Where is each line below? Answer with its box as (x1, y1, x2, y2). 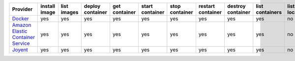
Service (12, 40, 30, 46)
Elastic (12, 28, 28, 34)
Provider (12, 6, 33, 12)
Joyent (12, 46, 28, 53)
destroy (227, 3, 246, 9)
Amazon (12, 22, 31, 28)
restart (198, 3, 215, 9)
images (60, 9, 79, 16)
